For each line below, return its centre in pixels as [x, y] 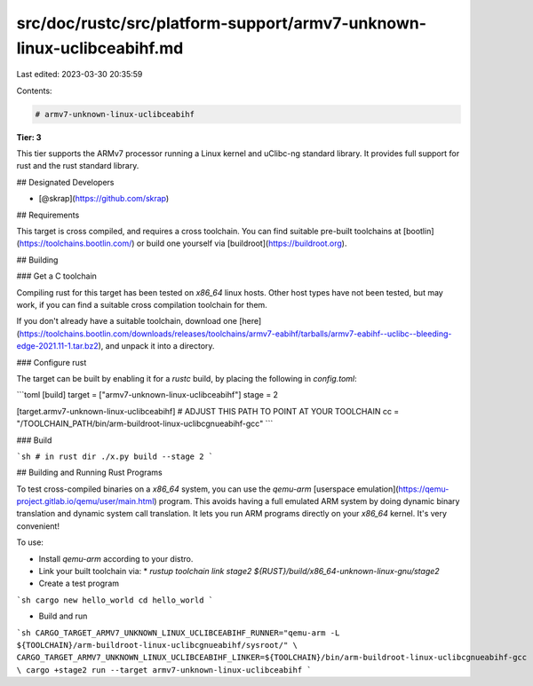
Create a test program [79, 583]
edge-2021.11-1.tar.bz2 [58, 346]
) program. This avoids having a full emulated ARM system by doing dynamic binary [307, 501]
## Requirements [48, 215]
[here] [250, 321]
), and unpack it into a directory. [156, 346]
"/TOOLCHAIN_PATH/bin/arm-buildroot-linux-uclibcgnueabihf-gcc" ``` [145, 424]
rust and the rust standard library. [78, 166]
